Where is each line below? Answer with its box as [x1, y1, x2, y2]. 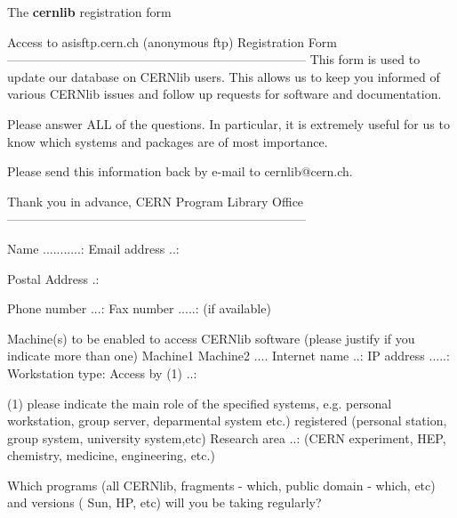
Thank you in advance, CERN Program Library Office [7, 191, 304, 210]
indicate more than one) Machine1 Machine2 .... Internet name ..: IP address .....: [7, 346, 450, 365]
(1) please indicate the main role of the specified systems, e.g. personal [7, 393, 392, 412]
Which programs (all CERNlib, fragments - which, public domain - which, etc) [7, 475, 436, 494]
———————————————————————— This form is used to [7, 50, 421, 69]
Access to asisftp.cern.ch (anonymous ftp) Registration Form [7, 32, 337, 51]
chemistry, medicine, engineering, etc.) [7, 446, 215, 465]
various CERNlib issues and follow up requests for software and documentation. [7, 85, 442, 103]
